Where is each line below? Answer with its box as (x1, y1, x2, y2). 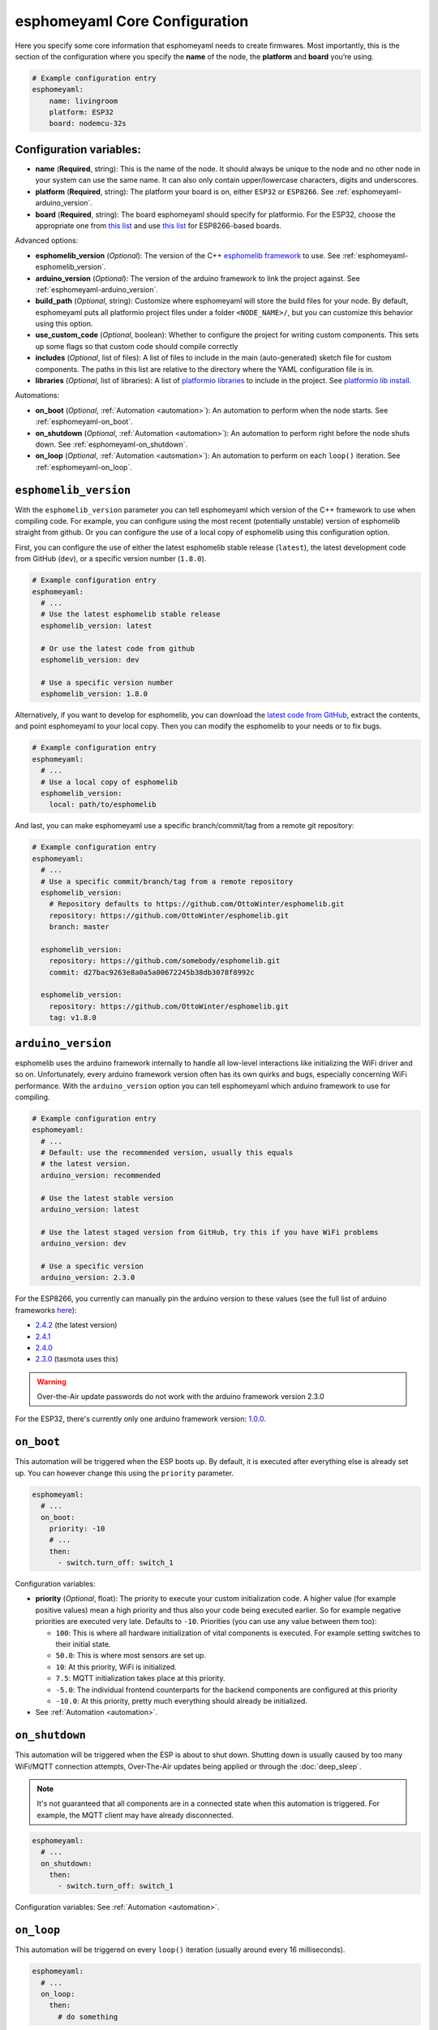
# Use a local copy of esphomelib (41, 777, 178, 787)
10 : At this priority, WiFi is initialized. (55, 1661, 178, 1672)
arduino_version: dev (41, 1239, 127, 1248)
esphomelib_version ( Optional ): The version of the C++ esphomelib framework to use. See (35, 250, 341, 260)
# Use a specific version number (41, 678, 174, 687)
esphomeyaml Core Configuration (15, 12, 249, 30)
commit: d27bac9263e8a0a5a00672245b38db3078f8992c (49, 967, 255, 977)
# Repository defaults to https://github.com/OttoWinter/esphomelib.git (49, 900, 345, 909)
